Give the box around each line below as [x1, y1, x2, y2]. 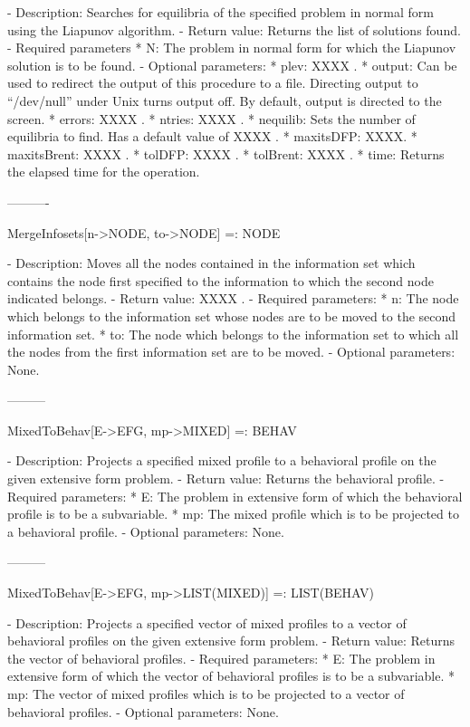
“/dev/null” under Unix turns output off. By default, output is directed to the [7, 91, 442, 110]
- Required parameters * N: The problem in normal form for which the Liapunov [7, 38, 456, 57]
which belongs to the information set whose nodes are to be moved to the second [7, 306, 456, 325]
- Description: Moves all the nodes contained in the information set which [7, 253, 416, 273]
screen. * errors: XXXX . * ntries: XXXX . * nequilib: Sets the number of [7, 109, 416, 128]
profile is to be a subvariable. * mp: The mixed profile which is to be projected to [7, 504, 459, 523]
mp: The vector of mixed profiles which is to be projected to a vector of [7, 684, 405, 703]
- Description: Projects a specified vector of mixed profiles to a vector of [7, 613, 407, 632]
